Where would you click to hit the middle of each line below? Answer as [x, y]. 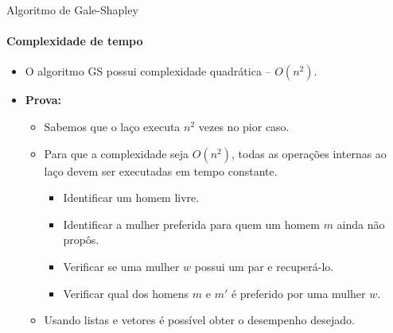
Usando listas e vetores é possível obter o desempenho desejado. [199, 320]
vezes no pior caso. [244, 126]
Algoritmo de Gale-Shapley [72, 10]
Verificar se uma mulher [121, 266]
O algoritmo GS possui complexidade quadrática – [148, 71]
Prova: [43, 100]
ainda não [361, 224]
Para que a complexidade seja [117, 153]
